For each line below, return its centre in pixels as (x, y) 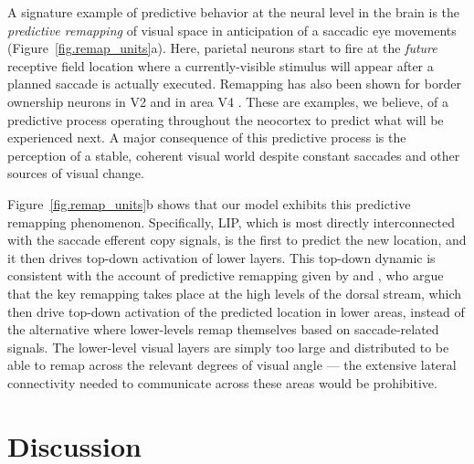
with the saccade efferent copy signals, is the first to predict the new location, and (237, 240)
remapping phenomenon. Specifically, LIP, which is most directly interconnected (231, 221)
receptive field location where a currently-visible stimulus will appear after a (221, 65)
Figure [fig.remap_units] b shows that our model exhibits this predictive (209, 203)
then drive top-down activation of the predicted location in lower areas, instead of (236, 311)
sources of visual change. (76, 173)
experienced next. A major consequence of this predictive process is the (207, 137)
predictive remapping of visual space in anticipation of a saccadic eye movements (232, 30)
